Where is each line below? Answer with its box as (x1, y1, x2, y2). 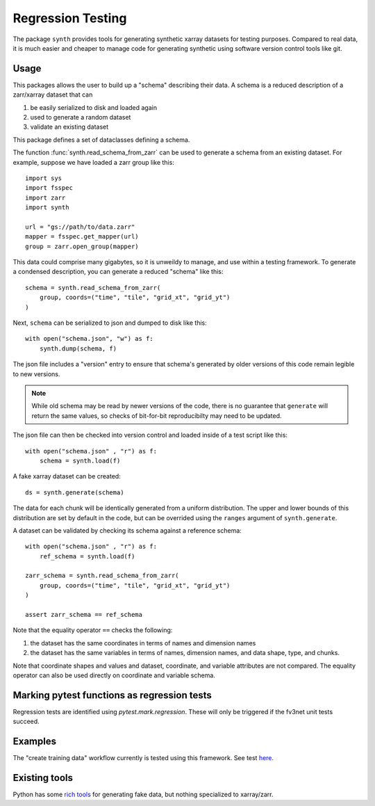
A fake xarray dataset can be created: (12, 472, 121, 481)
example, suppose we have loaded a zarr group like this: (12, 158, 175, 166)
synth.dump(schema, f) (39, 344, 117, 353)
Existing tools (12, 772, 73, 784)
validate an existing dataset (30, 122, 109, 131)
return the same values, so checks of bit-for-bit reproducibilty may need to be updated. (31, 411, 282, 420)
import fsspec (25, 184, 73, 192)
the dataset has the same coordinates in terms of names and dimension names (30, 638, 256, 647)
